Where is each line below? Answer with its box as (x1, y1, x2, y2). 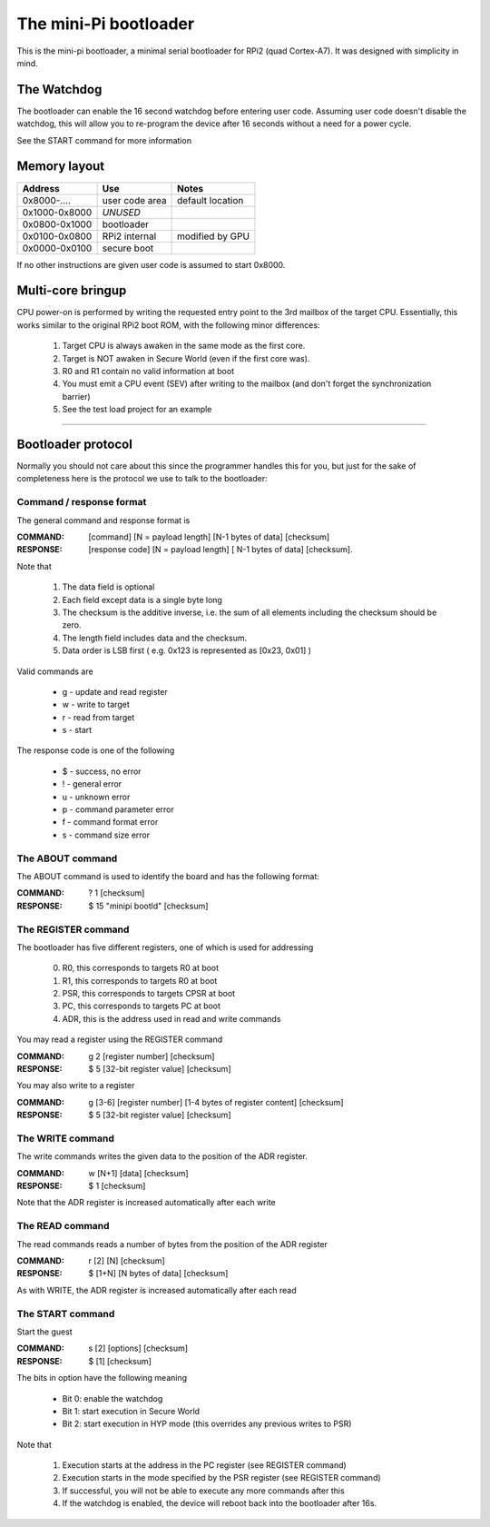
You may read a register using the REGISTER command (16, 1034, 223, 1045)
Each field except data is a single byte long (62, 594, 222, 605)
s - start (62, 725, 93, 736)
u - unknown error (62, 791, 131, 802)
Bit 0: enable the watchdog (62, 1393, 163, 1403)
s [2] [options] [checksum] (88, 1343, 189, 1353)
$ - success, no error (62, 766, 142, 777)
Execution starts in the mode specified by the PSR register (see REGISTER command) (62, 1472, 381, 1483)
